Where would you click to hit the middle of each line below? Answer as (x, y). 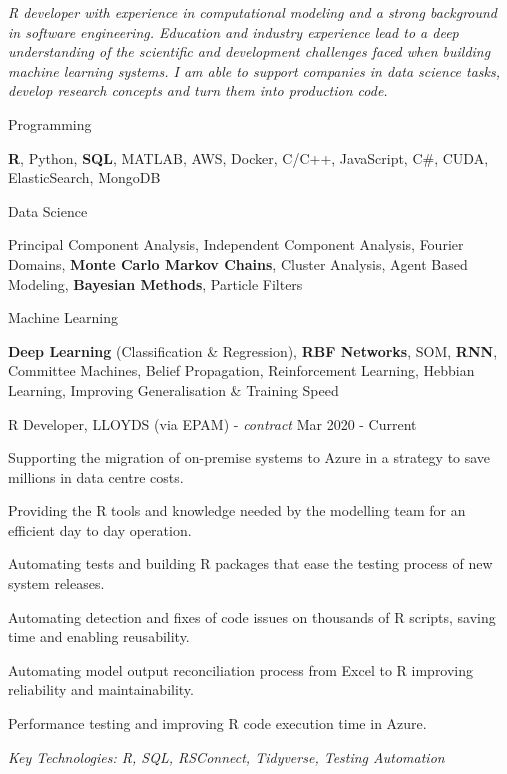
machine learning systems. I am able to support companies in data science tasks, (254, 70)
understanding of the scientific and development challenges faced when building (249, 51)
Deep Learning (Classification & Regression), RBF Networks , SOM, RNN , (253, 350)
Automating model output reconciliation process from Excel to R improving (241, 669)
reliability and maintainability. (101, 689)
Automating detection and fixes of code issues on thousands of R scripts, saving (252, 616)
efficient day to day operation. (100, 529)
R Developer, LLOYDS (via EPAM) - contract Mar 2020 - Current (212, 423)
